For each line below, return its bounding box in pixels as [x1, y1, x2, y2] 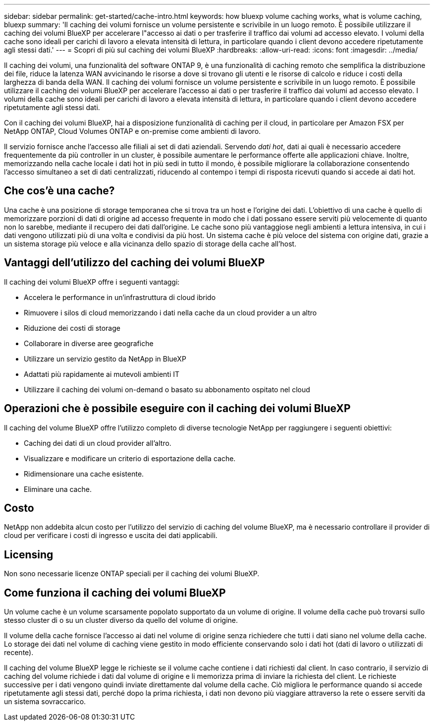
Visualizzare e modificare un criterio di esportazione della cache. [24, 454, 236, 463]
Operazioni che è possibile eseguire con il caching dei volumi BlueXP [4, 402, 351, 415]
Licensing [4, 548, 54, 561]
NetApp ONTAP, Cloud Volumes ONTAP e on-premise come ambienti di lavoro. [4, 127, 261, 135]
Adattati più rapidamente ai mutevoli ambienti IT [24, 369, 180, 378]
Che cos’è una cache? [4, 184, 115, 197]
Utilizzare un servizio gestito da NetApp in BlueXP [24, 354, 186, 363]
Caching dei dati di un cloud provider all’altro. [24, 438, 171, 447]
